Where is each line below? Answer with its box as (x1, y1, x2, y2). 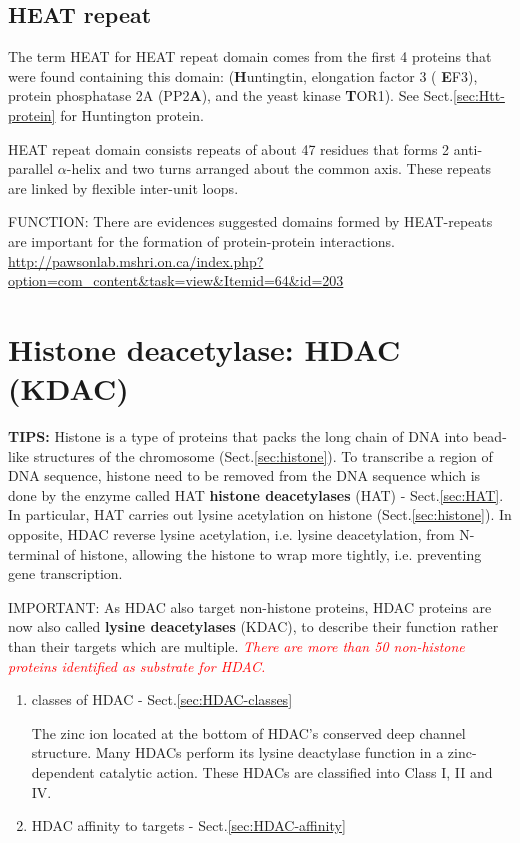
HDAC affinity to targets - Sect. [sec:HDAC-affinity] (31, 815, 346, 836)
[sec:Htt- (453, 85, 505, 106)
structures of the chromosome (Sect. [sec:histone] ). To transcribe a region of (33, 445, 493, 466)
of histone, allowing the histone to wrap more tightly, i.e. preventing (64, 543, 482, 564)
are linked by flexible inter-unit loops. (8, 177, 239, 198)
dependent (31, 761, 95, 782)
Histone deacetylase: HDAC (8, 328, 401, 369)
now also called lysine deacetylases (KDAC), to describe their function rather (8, 616, 499, 637)
